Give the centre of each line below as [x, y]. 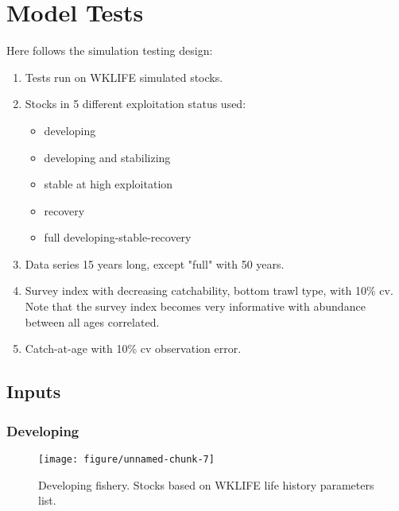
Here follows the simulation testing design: [110, 50]
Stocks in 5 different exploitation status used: [136, 104]
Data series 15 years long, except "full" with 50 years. [155, 263]
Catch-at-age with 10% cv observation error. [133, 348]
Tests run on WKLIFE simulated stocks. [124, 77]
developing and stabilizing [107, 157]
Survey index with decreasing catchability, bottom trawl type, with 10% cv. [209, 290]
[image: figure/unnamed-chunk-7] [126, 459]
